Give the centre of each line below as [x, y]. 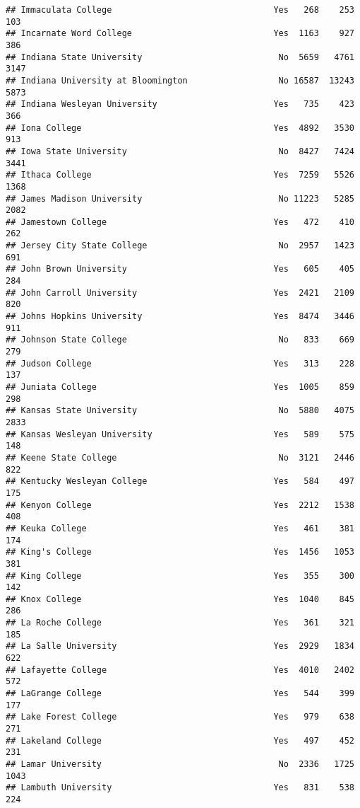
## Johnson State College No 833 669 [180, 340]
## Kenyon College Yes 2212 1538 [180, 505]
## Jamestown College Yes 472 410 [180, 222]
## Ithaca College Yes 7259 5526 [180, 175]
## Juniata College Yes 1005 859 [180, 387]
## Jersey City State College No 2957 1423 [180, 246]
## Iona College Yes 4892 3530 [180, 128]
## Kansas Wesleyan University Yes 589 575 [180, 434]
